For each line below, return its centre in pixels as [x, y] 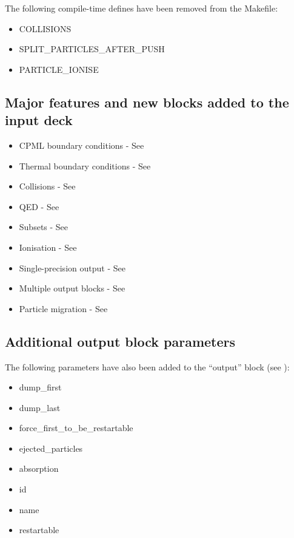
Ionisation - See [48, 247]
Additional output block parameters [120, 341]
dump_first [40, 387]
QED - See [39, 206]
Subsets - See [44, 227]
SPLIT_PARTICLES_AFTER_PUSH [92, 49]
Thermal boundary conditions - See [85, 165]
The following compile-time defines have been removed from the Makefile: [142, 8]
